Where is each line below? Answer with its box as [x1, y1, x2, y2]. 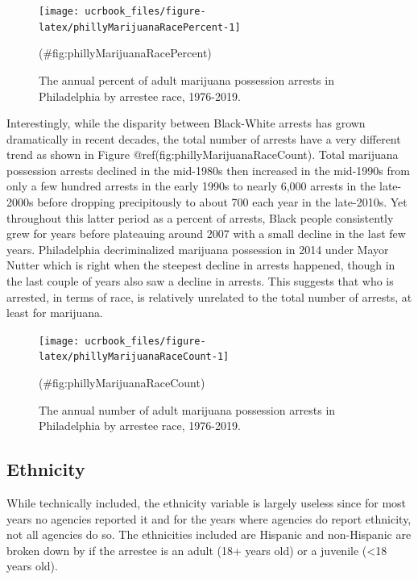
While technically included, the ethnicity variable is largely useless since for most [6, 494, 407, 511]
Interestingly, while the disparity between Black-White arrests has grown [6, 115, 366, 131]
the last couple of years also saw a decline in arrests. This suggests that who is [6, 273, 394, 290]
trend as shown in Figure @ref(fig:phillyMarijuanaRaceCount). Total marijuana [6, 146, 399, 163]
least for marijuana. [6, 304, 103, 321]
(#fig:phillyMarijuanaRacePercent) [39, 44, 212, 61]
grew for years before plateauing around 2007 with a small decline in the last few [6, 225, 406, 242]
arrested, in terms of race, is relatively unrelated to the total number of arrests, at [6, 288, 412, 305]
